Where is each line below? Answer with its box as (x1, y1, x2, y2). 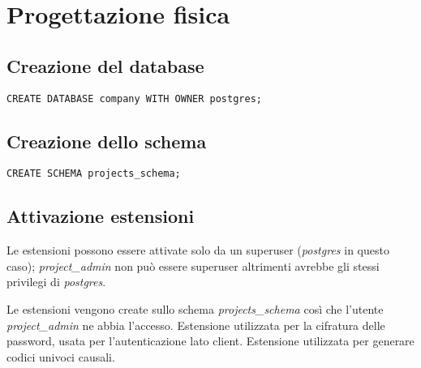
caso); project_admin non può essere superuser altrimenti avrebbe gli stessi (6, 257, 380, 274)
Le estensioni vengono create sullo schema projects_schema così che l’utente (6, 301, 384, 318)
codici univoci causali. (6, 348, 115, 365)
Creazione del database (6, 53, 204, 78)
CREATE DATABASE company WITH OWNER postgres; (6, 92, 262, 105)
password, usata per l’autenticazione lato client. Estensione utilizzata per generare (6, 332, 415, 349)
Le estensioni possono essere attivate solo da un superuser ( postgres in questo (6, 242, 389, 259)
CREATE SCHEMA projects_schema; (6, 168, 181, 180)
